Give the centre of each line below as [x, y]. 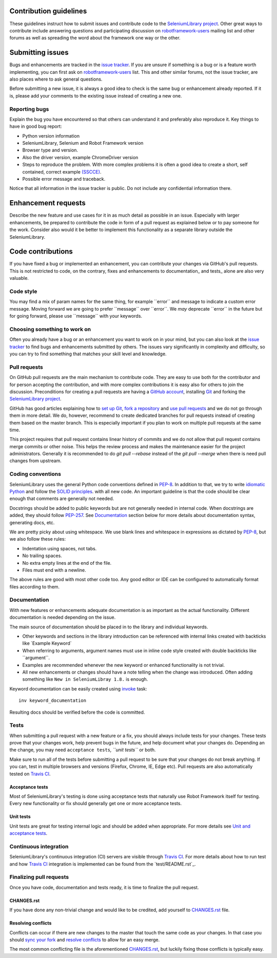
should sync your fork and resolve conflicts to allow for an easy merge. [85, 940]
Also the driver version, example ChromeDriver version [80, 157]
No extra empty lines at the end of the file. [67, 563]
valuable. [19, 278]
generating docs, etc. [32, 522]
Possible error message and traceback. [64, 179]
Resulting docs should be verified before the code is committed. [77, 712]
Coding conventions [35, 474]
